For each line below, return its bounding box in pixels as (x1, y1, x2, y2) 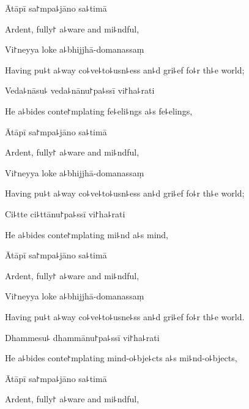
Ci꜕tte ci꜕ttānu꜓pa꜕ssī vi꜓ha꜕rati (5, 207, 125, 220)
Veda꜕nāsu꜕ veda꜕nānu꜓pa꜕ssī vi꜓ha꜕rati (5, 84, 155, 97)
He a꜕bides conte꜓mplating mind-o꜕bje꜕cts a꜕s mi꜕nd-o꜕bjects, (5, 351, 237, 364)
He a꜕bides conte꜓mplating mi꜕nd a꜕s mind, (5, 228, 169, 241)
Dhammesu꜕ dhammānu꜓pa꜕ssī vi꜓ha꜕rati (5, 331, 160, 343)
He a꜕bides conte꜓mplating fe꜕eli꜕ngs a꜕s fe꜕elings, (5, 104, 193, 117)
